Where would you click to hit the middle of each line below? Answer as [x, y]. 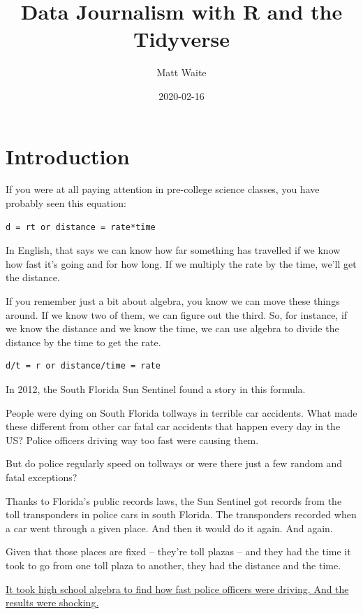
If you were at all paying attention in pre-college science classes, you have [163, 189]
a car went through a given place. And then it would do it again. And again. [169, 528]
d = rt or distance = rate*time [81, 227]
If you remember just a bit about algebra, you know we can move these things [173, 301]
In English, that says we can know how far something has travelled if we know [173, 250]
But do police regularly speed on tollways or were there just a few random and [174, 463]
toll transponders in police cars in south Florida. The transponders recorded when [181, 514]
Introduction [68, 156]
